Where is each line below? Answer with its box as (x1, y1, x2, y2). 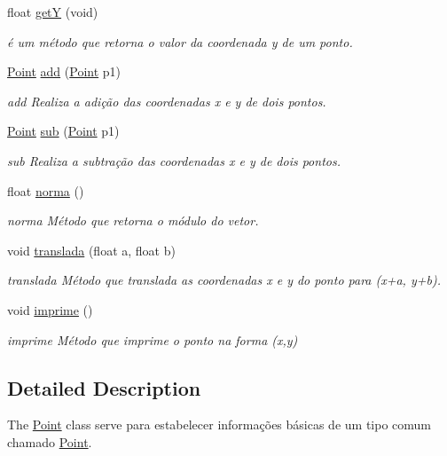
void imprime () (7, 300, 93, 318)
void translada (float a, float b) (7, 240, 176, 259)
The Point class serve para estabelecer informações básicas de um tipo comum (7, 415, 431, 434)
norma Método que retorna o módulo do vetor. (7, 211, 259, 230)
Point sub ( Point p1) (7, 122, 120, 140)
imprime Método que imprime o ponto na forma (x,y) (7, 330, 298, 349)
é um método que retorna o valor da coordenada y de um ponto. (7, 32, 353, 51)
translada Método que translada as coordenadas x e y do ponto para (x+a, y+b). (7, 271, 441, 289)
